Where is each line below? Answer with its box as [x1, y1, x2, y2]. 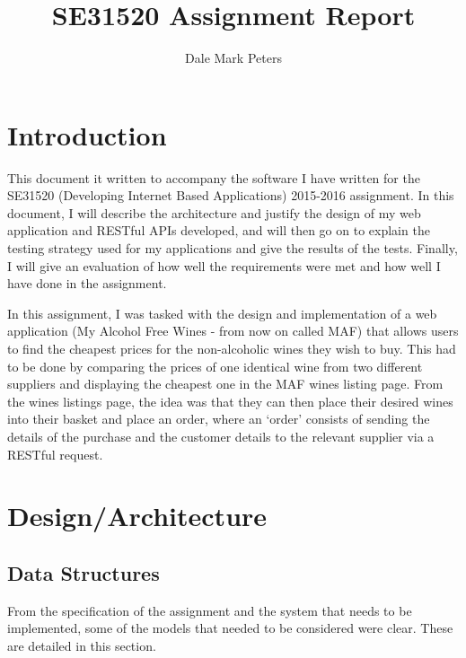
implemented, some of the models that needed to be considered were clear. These [7, 619, 453, 637]
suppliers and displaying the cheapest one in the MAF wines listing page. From [7, 374, 444, 393]
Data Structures [7, 558, 160, 586]
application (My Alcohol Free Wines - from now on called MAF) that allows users [7, 321, 459, 340]
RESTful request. [7, 444, 103, 463]
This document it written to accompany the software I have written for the [7, 168, 420, 187]
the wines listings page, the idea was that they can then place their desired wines [7, 391, 453, 410]
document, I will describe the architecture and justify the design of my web [7, 203, 421, 222]
